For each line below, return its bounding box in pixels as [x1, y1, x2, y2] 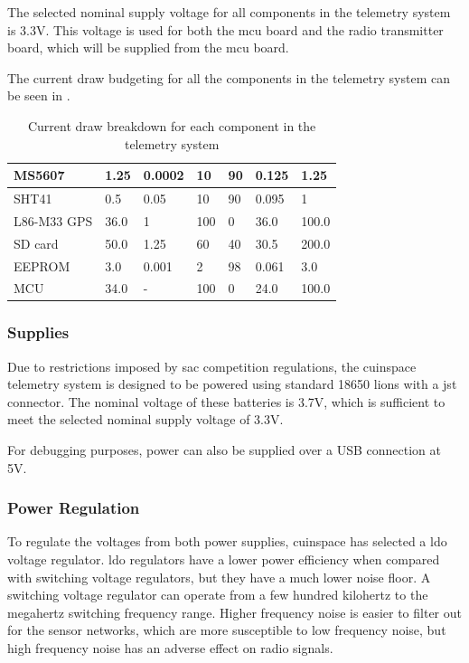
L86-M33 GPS [14, 211, 93, 230]
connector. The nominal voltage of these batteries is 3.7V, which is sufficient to [7, 392, 446, 411]
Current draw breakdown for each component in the [27, 116, 316, 135]
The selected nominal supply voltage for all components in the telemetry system [7, 3, 451, 21]
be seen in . [7, 86, 70, 105]
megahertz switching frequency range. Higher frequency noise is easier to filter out [7, 602, 463, 621]
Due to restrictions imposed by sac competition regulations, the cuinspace [7, 356, 417, 375]
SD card [14, 233, 59, 252]
